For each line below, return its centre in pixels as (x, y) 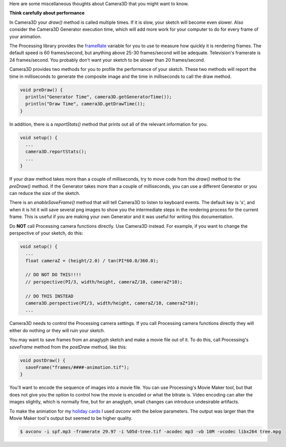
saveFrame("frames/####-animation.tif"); (78, 367)
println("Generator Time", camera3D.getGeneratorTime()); (99, 97)
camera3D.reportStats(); (56, 152)
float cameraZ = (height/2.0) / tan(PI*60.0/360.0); (92, 260)
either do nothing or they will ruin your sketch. (57, 330)
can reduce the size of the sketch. (45, 193)
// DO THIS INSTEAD (50, 296)
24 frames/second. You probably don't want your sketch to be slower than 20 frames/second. (107, 60)
